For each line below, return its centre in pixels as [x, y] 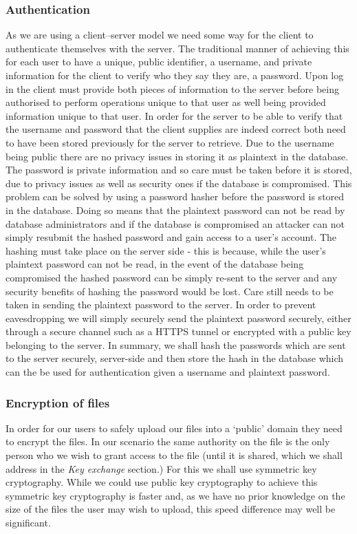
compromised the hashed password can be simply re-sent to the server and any [172, 277]
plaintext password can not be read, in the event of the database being [155, 264]
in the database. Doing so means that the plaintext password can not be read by [175, 210]
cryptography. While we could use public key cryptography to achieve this [162, 482]
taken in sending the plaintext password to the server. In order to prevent [161, 305]
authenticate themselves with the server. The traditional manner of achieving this [177, 48]
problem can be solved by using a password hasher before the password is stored [175, 196]
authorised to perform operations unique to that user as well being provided [166, 102]
